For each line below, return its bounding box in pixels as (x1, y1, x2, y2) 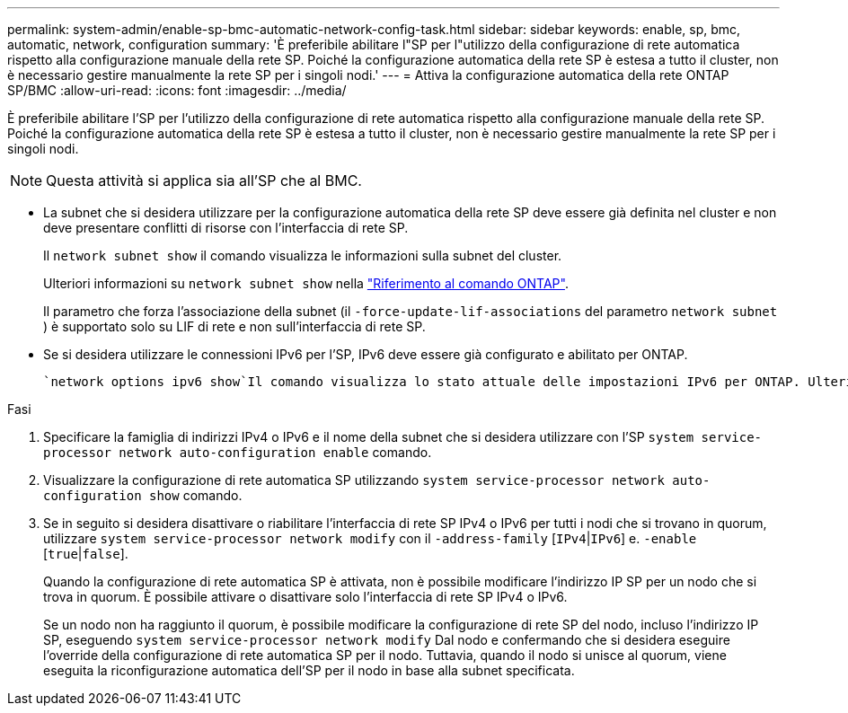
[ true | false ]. (43, 546, 128, 561)
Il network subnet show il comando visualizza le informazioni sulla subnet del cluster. (43, 248, 562, 263)
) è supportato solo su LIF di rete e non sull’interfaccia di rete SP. (43, 319, 426, 334)
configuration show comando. (43, 488, 243, 503)
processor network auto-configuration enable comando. (43, 445, 432, 460)
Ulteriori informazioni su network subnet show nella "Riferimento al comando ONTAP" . (43, 276, 569, 291)
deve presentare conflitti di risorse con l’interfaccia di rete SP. (43, 220, 409, 235)
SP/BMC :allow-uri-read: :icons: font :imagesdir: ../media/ (7, 83, 347, 98)
